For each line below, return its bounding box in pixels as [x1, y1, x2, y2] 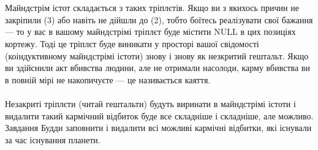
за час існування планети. [5, 133, 100, 146]
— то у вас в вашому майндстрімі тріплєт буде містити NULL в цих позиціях [5, 25, 296, 38]
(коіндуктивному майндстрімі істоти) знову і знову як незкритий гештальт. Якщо [5, 49, 309, 62]
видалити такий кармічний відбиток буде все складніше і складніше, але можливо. [5, 109, 314, 122]
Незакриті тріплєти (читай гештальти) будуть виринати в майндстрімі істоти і [5, 97, 296, 110]
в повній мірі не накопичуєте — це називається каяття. [5, 73, 211, 86]
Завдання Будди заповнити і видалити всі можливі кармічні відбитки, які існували [5, 121, 312, 134]
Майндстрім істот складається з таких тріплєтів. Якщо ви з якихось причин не [5, 1, 299, 14]
